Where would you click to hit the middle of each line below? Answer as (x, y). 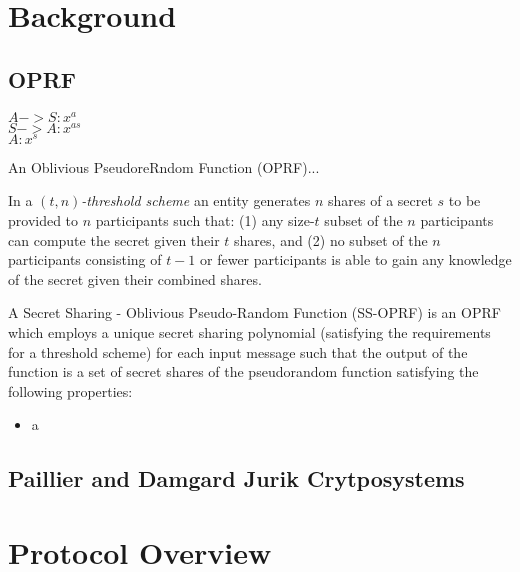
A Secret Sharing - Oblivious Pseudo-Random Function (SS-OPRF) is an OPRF (254, 312)
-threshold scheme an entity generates (196, 200)
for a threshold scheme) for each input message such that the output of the (238, 351)
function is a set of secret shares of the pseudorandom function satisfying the (243, 371)
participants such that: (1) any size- (205, 220)
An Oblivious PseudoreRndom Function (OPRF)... (164, 166)
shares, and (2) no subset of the (331, 239)
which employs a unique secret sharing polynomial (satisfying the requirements (249, 331)
